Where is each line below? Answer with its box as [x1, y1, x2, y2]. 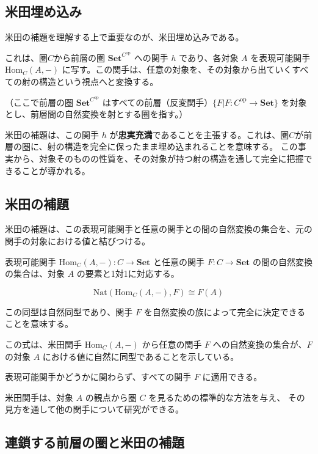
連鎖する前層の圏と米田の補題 [5, 433, 184, 452]
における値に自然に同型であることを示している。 [42, 350, 239, 362]
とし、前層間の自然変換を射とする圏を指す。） [5, 108, 188, 120]
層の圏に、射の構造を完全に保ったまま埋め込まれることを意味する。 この [5, 140, 298, 153]
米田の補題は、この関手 [5, 128, 99, 141]
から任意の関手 [142, 338, 202, 351]
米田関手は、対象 [5, 390, 73, 403]
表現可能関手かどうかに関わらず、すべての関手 [5, 370, 192, 383]
